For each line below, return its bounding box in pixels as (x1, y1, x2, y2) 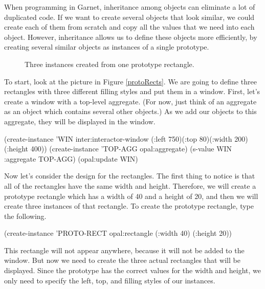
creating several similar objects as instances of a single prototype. (4, 41, 209, 52)
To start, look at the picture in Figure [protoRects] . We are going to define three (4, 76, 257, 86)
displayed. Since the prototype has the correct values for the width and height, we (4, 265, 261, 276)
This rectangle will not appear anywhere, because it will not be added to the (4, 244, 245, 255)
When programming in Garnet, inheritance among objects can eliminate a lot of (4, 2, 255, 12)
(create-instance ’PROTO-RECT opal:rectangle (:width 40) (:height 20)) (4, 228, 232, 238)
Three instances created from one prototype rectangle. (25, 58, 194, 69)
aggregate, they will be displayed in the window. (4, 116, 156, 126)
